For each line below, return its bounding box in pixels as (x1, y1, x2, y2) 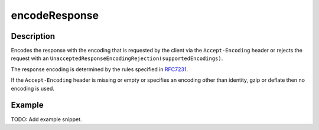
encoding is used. (11, 85, 54, 92)
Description (11, 31, 56, 41)
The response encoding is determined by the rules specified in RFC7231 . (11, 65, 188, 73)
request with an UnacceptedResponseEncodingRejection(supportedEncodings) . (11, 55, 223, 62)
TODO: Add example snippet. (11, 115, 82, 123)
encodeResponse (11, 9, 99, 22)
